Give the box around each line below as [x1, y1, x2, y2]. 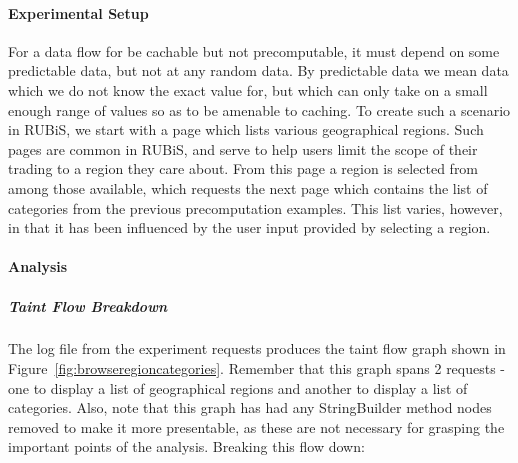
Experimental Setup [8, 2, 149, 23]
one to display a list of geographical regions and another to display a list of [8, 377, 468, 398]
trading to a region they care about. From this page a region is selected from [8, 158, 479, 179]
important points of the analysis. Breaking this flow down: [8, 436, 365, 457]
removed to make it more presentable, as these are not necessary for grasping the [8, 416, 505, 437]
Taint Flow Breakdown [8, 295, 167, 316]
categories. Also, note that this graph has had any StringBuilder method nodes [8, 397, 492, 418]
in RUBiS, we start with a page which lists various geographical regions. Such [8, 119, 484, 140]
